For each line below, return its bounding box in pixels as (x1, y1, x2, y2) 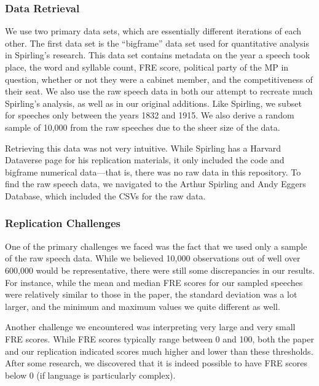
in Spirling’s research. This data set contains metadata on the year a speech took (5, 48, 310, 61)
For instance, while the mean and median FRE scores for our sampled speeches (5, 276, 303, 288)
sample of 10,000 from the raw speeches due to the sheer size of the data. (5, 120, 280, 133)
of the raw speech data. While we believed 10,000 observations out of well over (5, 252, 301, 264)
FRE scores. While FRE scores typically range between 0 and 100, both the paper (5, 332, 314, 345)
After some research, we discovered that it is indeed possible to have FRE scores (5, 357, 308, 369)
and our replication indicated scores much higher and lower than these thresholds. (5, 344, 313, 357)
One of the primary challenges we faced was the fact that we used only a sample (5, 239, 307, 252)
